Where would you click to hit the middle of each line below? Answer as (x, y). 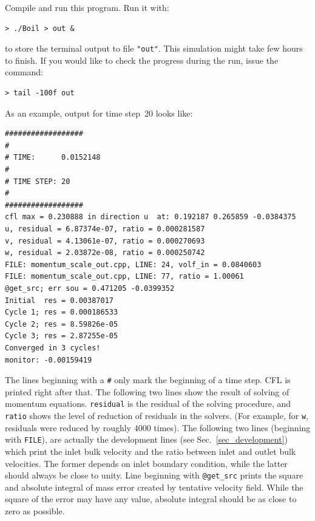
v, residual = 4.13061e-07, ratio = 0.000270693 (105, 241)
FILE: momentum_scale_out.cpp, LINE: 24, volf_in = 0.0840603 (133, 264)
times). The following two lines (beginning (232, 427)
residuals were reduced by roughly (68, 427)
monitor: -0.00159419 (49, 360)
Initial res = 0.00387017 (59, 300)
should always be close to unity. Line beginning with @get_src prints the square (154, 475)
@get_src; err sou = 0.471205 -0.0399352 (90, 288)
